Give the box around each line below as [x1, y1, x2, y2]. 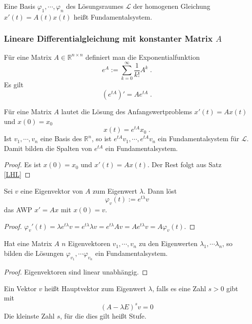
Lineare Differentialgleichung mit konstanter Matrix [4, 32, 213, 45]
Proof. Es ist [4, 159, 42, 170]
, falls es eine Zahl [152, 283, 206, 293]
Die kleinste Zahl [4, 310, 55, 321]
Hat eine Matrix [4, 238, 52, 249]
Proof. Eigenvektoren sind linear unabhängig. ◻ [4, 267, 148, 277]
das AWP [4, 204, 32, 215]
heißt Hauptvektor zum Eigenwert [44, 283, 146, 293]
